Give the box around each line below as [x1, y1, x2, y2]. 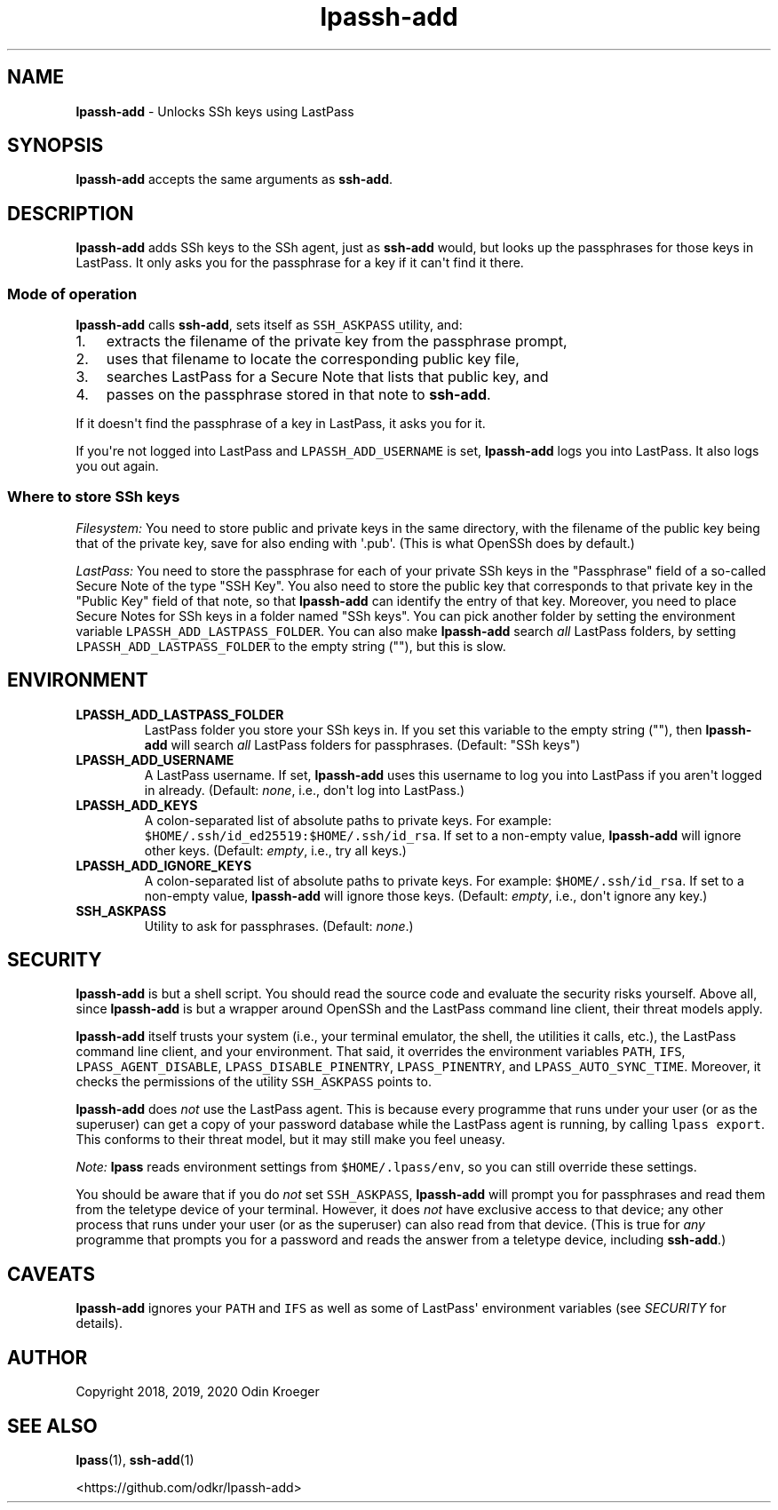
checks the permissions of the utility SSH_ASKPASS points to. [75, 1074, 432, 1090]
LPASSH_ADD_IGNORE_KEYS [75, 857, 252, 873]
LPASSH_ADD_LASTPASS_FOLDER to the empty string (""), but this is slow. [75, 638, 506, 654]
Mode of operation [7, 284, 138, 303]
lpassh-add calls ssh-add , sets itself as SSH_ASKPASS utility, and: [75, 317, 463, 333]
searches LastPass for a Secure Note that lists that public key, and [106, 368, 549, 386]
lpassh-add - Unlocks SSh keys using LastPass [75, 103, 354, 119]
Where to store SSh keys [7, 488, 180, 506]
